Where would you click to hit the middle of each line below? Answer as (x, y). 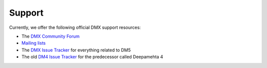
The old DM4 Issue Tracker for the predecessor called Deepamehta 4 (92, 57)
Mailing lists (34, 43)
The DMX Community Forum (51, 36)
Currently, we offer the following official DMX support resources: (75, 27)
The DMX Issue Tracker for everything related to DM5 (76, 50)
